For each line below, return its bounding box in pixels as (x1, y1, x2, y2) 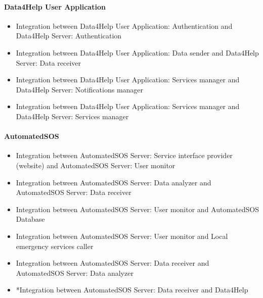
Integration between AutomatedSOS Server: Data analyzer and (16, 177, 211, 187)
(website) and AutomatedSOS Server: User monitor (16, 160, 176, 170)
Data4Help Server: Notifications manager (16, 84, 144, 94)
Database (16, 214, 45, 224)
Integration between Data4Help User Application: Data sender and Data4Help (16, 47, 259, 58)
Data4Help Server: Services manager (16, 111, 129, 121)
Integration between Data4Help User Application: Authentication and (16, 20, 233, 31)
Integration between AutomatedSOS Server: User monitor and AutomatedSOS (16, 204, 259, 214)
